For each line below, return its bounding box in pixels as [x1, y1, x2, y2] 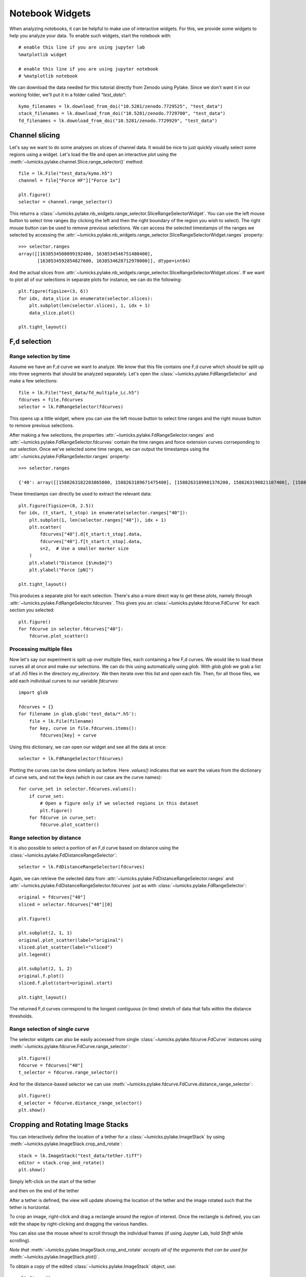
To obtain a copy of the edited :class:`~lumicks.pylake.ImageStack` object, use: [9, 1263, 176, 1269]
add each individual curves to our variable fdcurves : [9, 677, 119, 684]
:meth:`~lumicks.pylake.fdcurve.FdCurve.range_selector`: [9, 1044, 130, 1050]
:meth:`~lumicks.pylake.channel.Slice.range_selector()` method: [9, 158, 144, 164]
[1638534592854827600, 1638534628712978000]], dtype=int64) [37, 258, 191, 264]
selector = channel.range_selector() [18, 199, 113, 205]
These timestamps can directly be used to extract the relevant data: [9, 491, 152, 497]
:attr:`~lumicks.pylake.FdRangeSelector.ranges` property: [9, 453, 130, 459]
